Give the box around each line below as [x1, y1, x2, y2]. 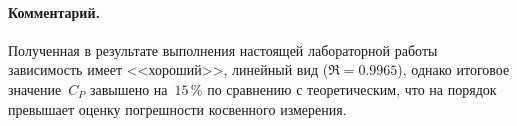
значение [8, 78, 62, 99]
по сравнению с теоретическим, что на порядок [207, 78, 497, 99]
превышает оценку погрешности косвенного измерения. [8, 98, 347, 119]
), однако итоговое [397, 59, 510, 80]
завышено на [89, 78, 168, 99]
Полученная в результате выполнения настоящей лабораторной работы [8, 39, 438, 60]
